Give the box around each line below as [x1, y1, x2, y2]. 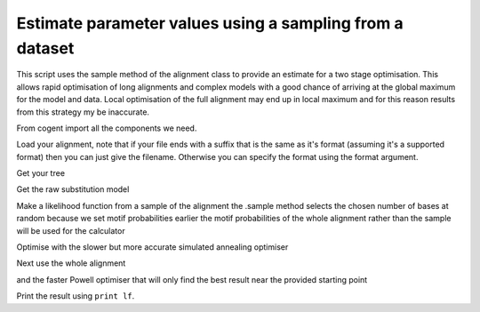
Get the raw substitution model [16, 184, 130, 195]
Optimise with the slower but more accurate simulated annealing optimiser [16, 242, 289, 252]
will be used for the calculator [16, 225, 125, 236]
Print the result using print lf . [16, 291, 135, 301]
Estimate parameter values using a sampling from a [16, 13, 404, 33]
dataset [16, 38, 75, 58]
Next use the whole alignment [16, 258, 126, 268]
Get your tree [16, 168, 66, 179]
